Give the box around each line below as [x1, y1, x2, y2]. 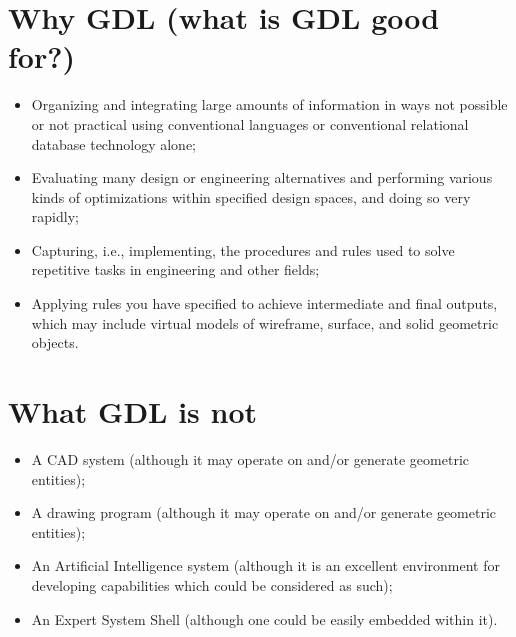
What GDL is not [8, 391, 258, 432]
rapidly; [31, 206, 79, 227]
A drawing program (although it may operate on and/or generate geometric [31, 502, 497, 523]
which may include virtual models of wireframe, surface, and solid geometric [31, 312, 499, 333]
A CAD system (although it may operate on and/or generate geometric [31, 448, 469, 469]
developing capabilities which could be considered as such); [31, 574, 393, 595]
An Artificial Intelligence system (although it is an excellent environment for [31, 555, 500, 576]
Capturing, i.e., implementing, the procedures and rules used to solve [31, 239, 455, 260]
